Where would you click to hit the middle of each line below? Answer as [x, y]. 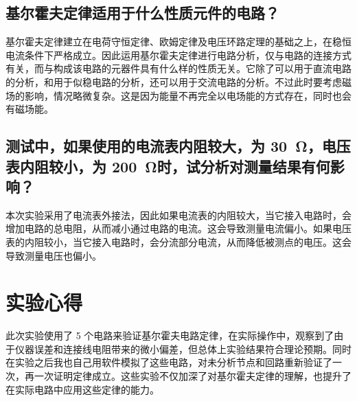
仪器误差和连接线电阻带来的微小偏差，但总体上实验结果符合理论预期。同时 [183, 348]
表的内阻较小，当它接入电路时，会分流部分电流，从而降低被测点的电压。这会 [178, 241]
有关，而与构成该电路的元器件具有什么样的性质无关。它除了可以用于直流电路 [178, 68]
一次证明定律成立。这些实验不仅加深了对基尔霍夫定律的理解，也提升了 [193, 376]
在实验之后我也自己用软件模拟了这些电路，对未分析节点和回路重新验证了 [169, 362]
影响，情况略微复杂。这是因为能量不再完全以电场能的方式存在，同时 [178, 95]
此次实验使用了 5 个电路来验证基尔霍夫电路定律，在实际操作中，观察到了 [170, 335]
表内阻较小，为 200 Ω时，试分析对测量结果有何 [168, 166]
